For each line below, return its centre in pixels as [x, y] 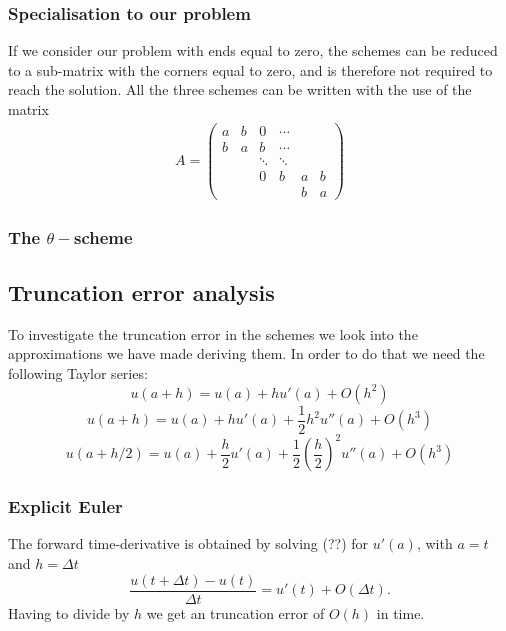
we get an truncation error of [235, 612]
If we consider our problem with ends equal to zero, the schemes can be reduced [253, 50]
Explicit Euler [65, 506]
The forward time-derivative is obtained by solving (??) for [188, 543]
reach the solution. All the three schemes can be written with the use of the [240, 89]
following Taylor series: [78, 373]
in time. [400, 612]
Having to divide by [69, 612]
